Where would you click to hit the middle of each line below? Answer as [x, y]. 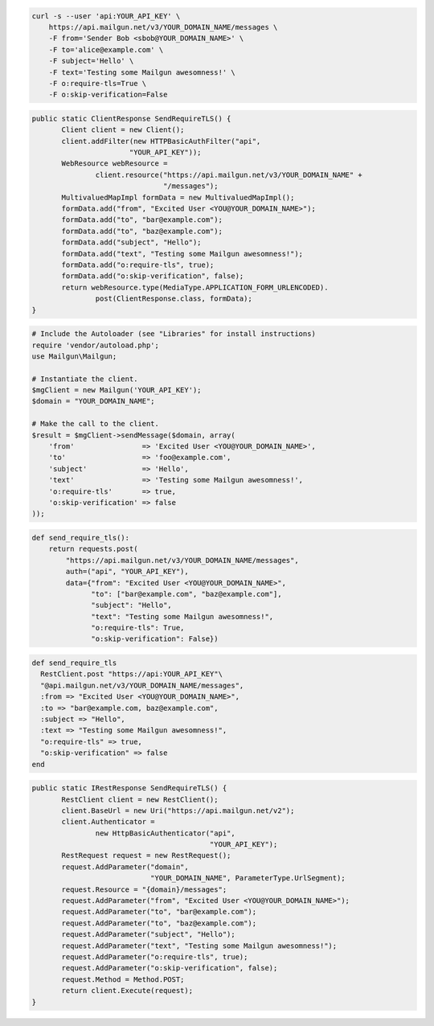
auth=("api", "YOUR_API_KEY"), [127, 572]
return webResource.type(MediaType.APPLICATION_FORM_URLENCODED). [195, 287]
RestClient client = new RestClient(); [140, 799]
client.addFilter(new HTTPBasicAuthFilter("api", [161, 141]
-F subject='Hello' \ [91, 61]
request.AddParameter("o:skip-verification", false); [170, 968]
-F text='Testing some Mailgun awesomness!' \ [142, 72]
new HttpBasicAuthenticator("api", [166, 833]
